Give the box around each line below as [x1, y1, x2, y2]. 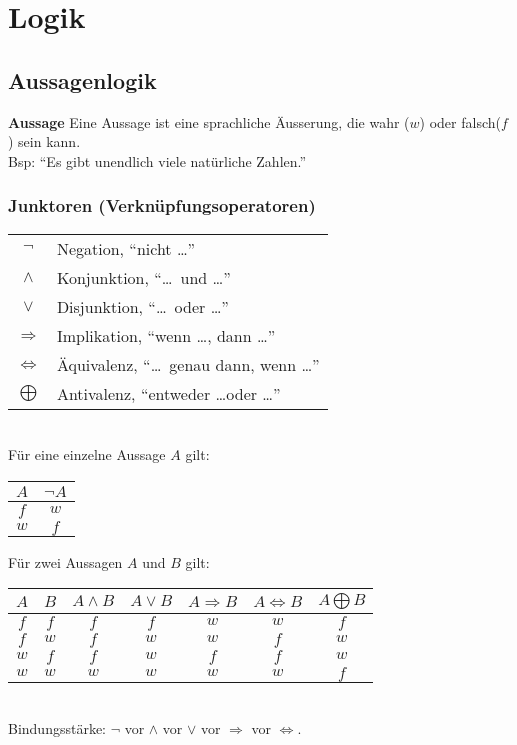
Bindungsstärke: [8, 717, 107, 738]
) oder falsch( [419, 111, 501, 132]
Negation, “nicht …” [56, 236, 196, 260]
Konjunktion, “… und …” [56, 265, 231, 289]
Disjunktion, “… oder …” [56, 294, 229, 318]
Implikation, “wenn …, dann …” [56, 323, 276, 347]
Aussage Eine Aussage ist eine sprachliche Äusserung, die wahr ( [8, 111, 410, 132]
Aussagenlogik [8, 64, 157, 95]
